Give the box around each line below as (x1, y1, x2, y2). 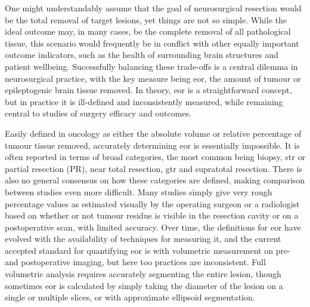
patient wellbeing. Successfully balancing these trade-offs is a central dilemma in (5, 60, 298, 72)
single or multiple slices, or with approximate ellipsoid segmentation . (5, 291, 255, 303)
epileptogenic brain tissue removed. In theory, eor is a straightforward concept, (5, 84, 292, 96)
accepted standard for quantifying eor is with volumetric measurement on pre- (5, 244, 290, 256)
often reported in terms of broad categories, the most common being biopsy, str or (5, 151, 305, 163)
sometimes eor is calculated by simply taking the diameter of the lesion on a (5, 279, 283, 291)
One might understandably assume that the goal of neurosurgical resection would (5, 2, 302, 14)
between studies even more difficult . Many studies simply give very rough (5, 185, 272, 198)
